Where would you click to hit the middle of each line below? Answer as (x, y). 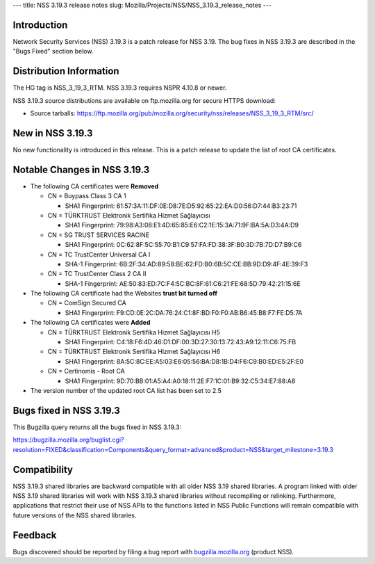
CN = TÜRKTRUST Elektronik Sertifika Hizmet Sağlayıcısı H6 (134, 352)
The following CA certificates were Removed (94, 186)
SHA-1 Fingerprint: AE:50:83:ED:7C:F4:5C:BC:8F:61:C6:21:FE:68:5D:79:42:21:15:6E (183, 283)
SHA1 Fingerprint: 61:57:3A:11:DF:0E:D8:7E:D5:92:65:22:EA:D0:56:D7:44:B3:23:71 (181, 206)
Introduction (40, 25)
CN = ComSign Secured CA (87, 303)
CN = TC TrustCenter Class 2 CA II (97, 274)
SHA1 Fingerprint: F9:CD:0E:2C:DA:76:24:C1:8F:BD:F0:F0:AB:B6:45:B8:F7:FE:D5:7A (184, 312)
